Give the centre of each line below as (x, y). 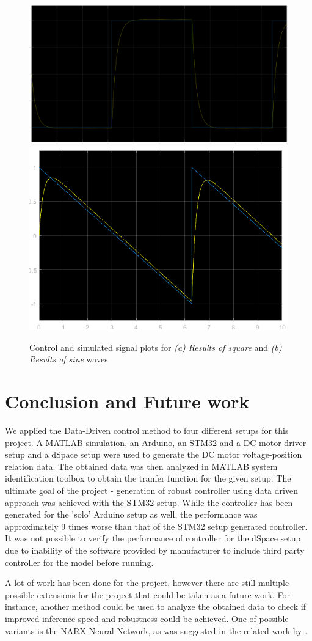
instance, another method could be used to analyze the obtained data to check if (155, 606)
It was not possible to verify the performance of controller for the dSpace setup (153, 538)
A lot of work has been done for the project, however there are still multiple (147, 583)
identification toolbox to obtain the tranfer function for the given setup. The (148, 478)
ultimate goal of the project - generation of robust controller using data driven (151, 490)
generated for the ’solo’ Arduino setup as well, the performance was (131, 514)
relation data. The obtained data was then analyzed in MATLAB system (141, 466)
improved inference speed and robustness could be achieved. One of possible (147, 618)
